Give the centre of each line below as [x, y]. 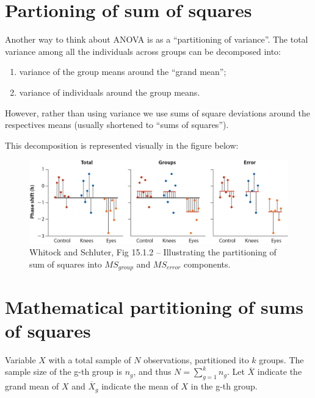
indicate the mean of [140, 386]
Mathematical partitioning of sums [154, 306]
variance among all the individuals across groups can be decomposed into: [143, 51]
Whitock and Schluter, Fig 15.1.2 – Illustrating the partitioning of [153, 252]
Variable [20, 359]
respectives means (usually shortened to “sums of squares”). [117, 125]
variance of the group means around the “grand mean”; [123, 72]
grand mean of [32, 386]
